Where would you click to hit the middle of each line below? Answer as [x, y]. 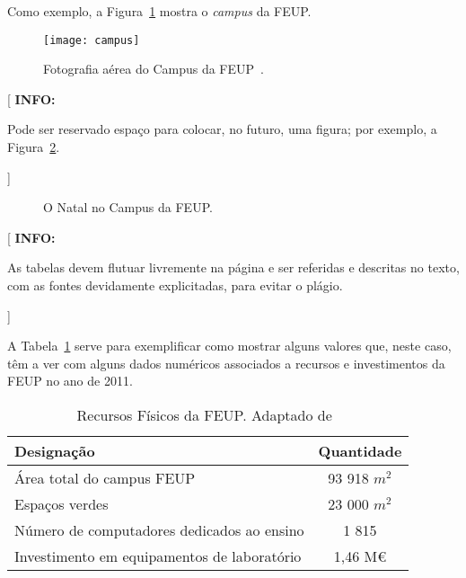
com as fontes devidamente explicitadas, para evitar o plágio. [175, 285]
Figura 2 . [34, 147]
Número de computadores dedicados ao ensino [159, 529]
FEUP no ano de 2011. [70, 381]
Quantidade [360, 450]
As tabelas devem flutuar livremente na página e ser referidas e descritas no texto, [233, 267]
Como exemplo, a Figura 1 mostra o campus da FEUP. [159, 11]
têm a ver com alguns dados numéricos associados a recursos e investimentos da [226, 363]
